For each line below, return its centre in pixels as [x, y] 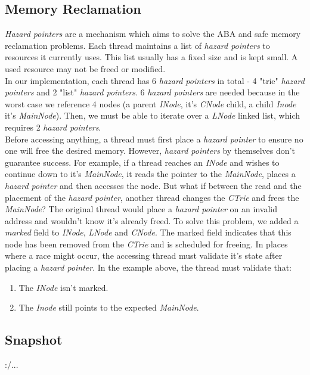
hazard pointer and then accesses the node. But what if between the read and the [153, 185]
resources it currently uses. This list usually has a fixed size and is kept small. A [151, 57]
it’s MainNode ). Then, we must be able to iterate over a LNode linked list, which [152, 115]
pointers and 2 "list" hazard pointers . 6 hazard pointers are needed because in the [152, 92]
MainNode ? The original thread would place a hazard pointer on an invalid [141, 209]
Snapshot [34, 340]
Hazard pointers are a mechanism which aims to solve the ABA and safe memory [153, 34]
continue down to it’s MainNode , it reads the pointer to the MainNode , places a [150, 174]
